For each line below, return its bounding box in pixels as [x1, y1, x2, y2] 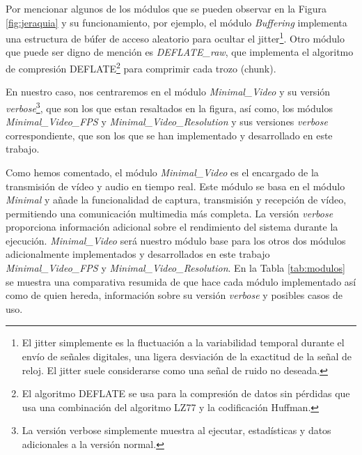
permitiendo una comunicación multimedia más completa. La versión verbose [6, 206, 333, 220]
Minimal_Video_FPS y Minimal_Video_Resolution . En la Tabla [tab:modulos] [6, 261, 345, 275]
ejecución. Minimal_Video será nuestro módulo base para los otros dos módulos [6, 233, 346, 247]
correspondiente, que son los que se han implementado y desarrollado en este [6, 128, 333, 142]
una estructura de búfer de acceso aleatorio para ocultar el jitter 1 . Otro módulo [6, 29, 345, 45]
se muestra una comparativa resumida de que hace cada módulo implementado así [6, 274, 356, 288]
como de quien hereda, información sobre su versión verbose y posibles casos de [6, 288, 343, 302]
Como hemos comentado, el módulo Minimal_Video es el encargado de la [6, 164, 319, 179]
